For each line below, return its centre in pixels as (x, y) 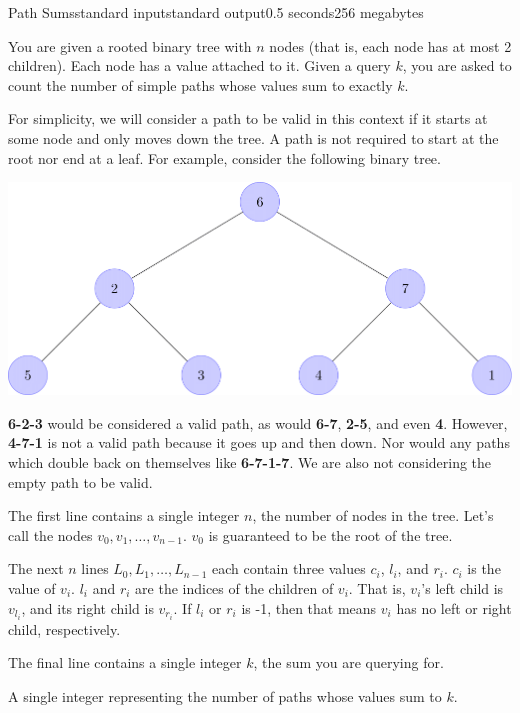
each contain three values (289, 568)
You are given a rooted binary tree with (130, 45)
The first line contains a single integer (124, 515)
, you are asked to (457, 65)
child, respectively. (64, 628)
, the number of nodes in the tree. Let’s (373, 515)
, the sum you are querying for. (348, 662)
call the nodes (50, 534)
